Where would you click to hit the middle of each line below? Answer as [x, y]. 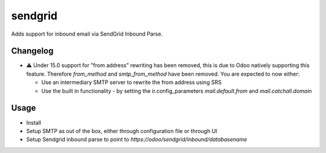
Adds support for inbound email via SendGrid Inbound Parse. [87, 34]
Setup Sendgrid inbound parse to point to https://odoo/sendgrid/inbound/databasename [137, 140]
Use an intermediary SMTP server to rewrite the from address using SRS [131, 82]
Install [34, 122]
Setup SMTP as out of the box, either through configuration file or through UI [122, 131]
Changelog [32, 51]
